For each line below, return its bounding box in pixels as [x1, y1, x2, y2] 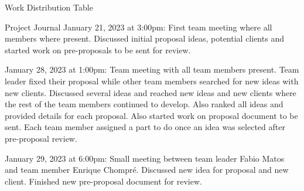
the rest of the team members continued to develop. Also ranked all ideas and [5, 98, 283, 110]
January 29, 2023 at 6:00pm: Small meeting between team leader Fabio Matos [5, 152, 285, 164]
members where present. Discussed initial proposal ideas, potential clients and [5, 32, 284, 45]
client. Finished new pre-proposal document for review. [5, 175, 202, 187]
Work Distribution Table [5, 1, 93, 13]
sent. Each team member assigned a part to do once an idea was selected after [5, 121, 285, 133]
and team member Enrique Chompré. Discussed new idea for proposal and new [5, 163, 289, 176]
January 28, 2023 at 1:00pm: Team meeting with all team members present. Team [5, 63, 299, 76]
